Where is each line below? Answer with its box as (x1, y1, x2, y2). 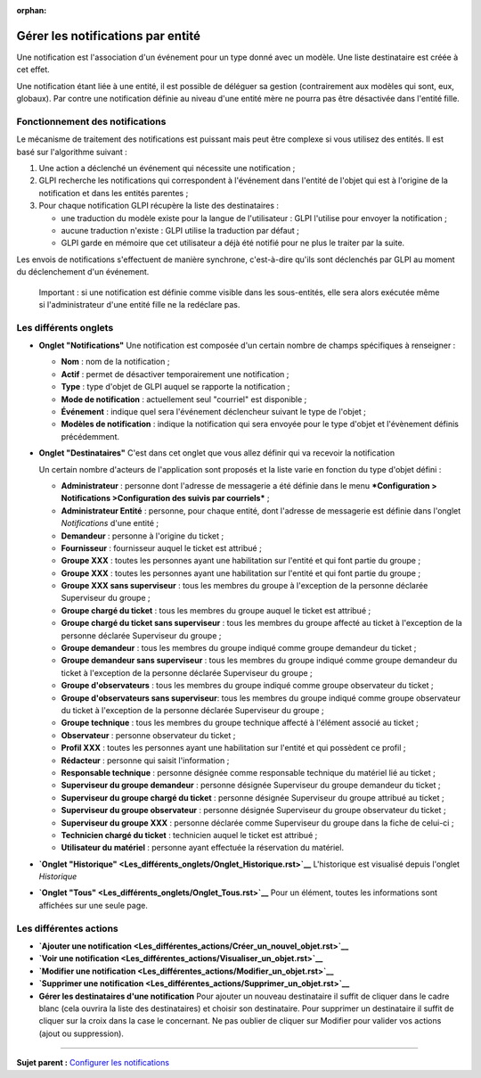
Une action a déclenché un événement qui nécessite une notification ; (38, 163, 296, 173)
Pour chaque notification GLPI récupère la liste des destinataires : (38, 201, 280, 211)
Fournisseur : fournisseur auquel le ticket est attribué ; (61, 542, 262, 553)
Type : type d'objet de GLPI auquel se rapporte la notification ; (61, 382, 290, 392)
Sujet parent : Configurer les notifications (16, 1057, 169, 1068)
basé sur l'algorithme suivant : (16, 146, 128, 157)
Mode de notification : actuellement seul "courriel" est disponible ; (61, 393, 307, 405)
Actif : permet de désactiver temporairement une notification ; (61, 368, 289, 379)
